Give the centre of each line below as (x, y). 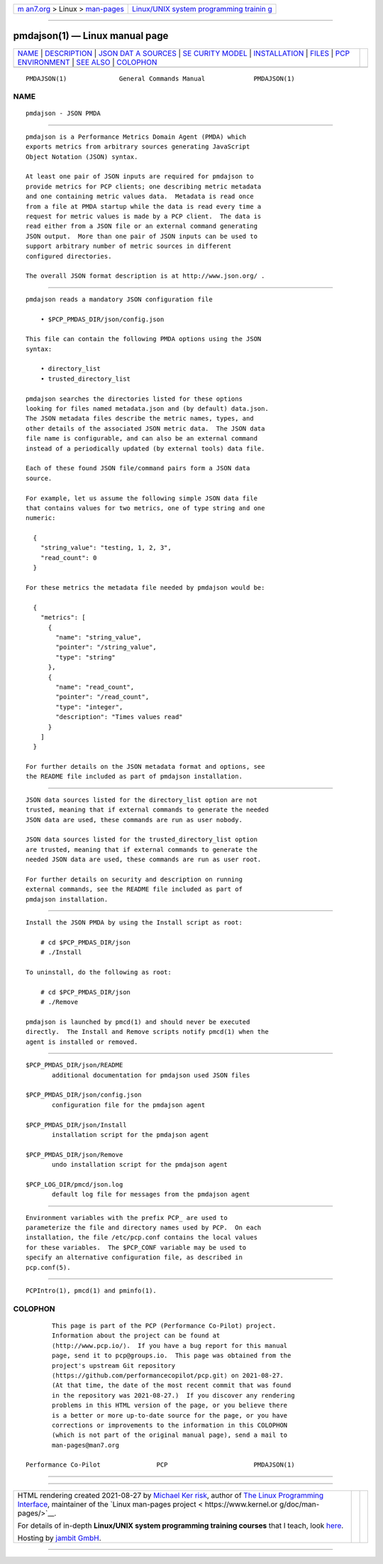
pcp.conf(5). (48, 1267)
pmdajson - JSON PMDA (63, 113)
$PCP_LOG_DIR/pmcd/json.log (74, 1184)
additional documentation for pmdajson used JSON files (151, 1075)
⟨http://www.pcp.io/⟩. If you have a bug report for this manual (170, 1345)
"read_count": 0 (68, 557)
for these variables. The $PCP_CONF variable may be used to (136, 1247)
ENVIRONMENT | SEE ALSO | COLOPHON (87, 62)
